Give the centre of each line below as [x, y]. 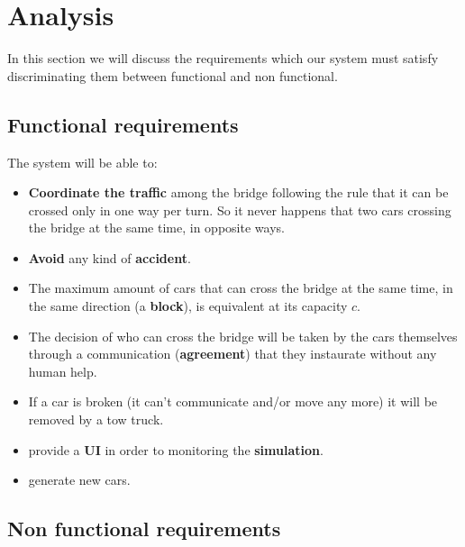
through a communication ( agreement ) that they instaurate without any [232, 354]
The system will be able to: [82, 162]
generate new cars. [79, 480]
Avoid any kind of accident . [109, 257]
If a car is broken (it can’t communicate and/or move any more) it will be [233, 401]
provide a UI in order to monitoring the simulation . [176, 449]
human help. [63, 371]
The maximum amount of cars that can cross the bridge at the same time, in [241, 288]
